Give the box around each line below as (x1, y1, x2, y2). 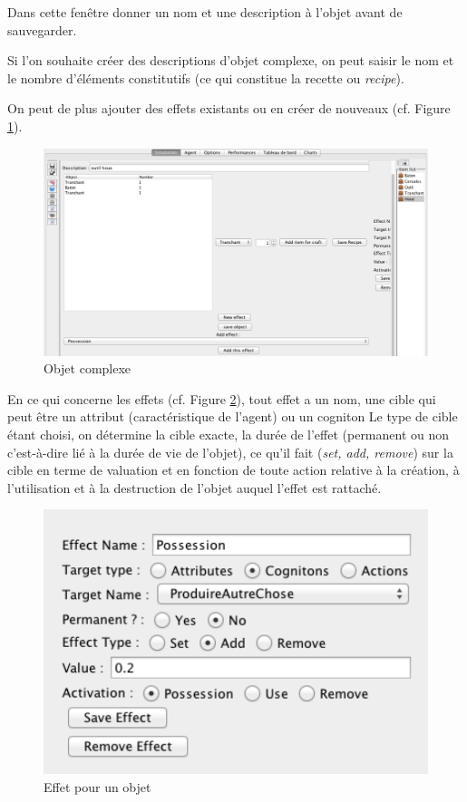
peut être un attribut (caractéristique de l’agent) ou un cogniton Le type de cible (7, 407, 458, 426)
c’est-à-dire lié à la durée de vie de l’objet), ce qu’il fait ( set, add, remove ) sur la (7, 442, 453, 461)
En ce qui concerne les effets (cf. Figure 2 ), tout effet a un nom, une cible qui (7, 389, 436, 408)
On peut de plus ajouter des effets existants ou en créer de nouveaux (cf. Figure (7, 99, 451, 118)
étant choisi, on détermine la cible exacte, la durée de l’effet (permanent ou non (7, 424, 450, 443)
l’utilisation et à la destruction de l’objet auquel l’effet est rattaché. (7, 478, 382, 497)
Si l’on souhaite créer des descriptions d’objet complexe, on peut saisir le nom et (7, 51, 454, 70)
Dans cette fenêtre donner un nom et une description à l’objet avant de (7, 3, 403, 21)
